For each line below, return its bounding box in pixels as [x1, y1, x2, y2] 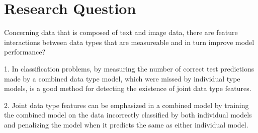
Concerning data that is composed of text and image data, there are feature [4, 27, 238, 37]
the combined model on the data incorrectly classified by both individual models [4, 109, 252, 120]
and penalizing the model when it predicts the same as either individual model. [4, 119, 248, 129]
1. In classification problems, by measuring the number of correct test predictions [4, 63, 254, 73]
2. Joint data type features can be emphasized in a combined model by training [4, 99, 249, 110]
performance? [4, 46, 46, 57]
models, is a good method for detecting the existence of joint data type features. [4, 83, 251, 93]
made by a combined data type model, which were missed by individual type [4, 73, 240, 83]
